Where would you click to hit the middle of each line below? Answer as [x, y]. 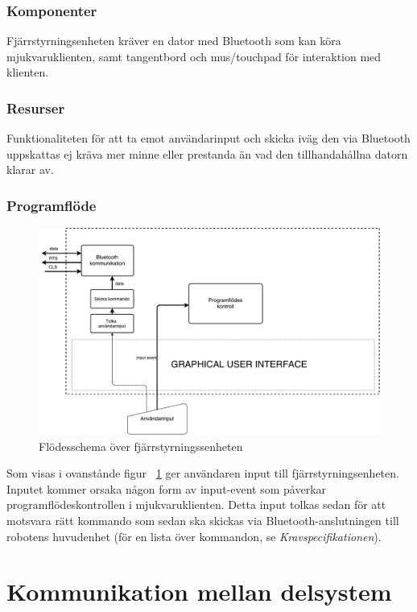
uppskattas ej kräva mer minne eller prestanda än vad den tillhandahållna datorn [207, 153]
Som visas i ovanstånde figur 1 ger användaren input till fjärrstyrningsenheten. [203, 473]
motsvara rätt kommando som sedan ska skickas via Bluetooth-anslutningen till [203, 520]
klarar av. [30, 170]
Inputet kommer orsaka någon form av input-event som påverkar [167, 488]
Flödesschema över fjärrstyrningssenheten [141, 446]
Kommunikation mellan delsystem [199, 591]
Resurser [36, 108]
